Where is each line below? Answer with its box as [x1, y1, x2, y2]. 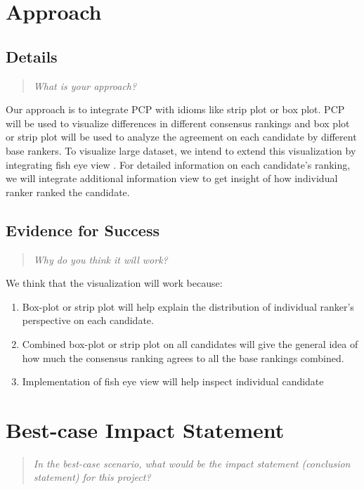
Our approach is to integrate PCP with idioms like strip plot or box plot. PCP [6, 102, 345, 117]
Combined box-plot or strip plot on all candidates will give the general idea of [22, 336, 358, 351]
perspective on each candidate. [22, 313, 154, 328]
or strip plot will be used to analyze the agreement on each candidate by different [6, 129, 357, 144]
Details [6, 45, 58, 67]
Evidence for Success [6, 219, 160, 240]
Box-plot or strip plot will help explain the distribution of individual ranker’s [22, 299, 354, 314]
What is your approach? [33, 78, 137, 93]
